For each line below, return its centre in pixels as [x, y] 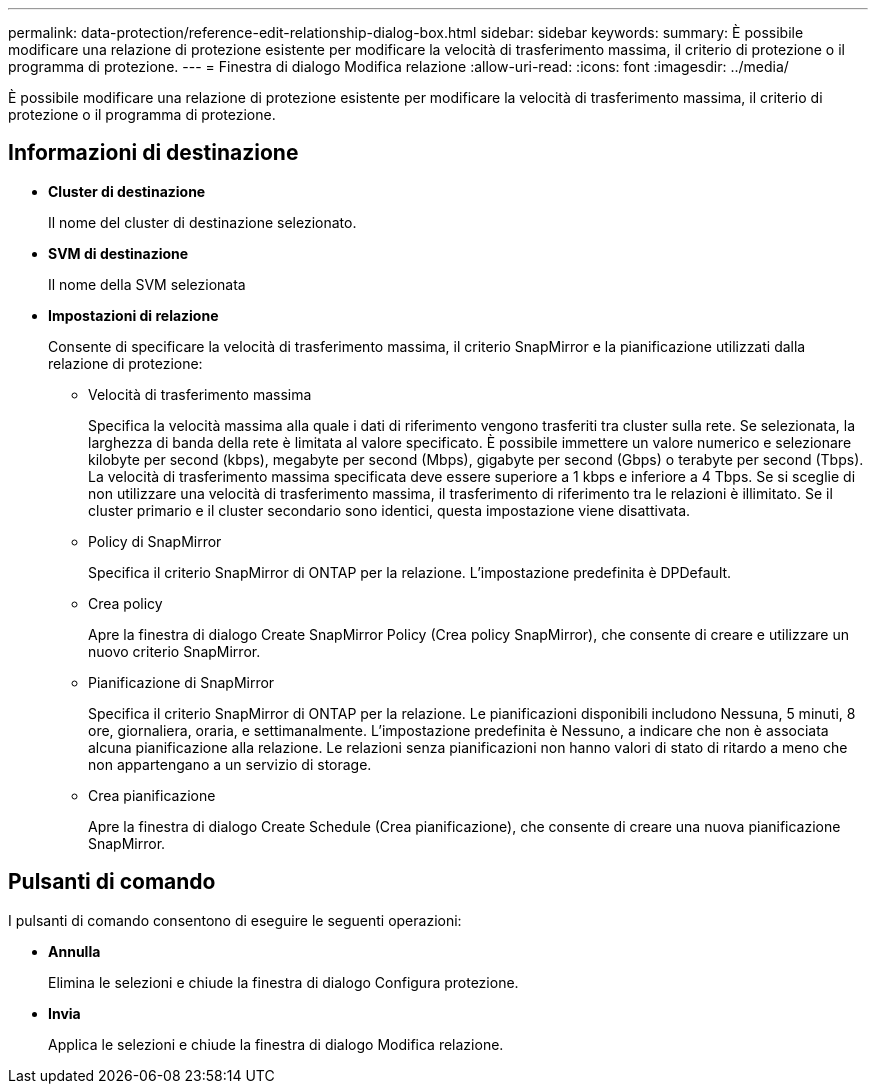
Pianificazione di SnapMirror [181, 682]
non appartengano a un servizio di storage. [230, 764]
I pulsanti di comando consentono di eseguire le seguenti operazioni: [235, 920]
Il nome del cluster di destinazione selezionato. [202, 222]
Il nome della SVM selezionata [147, 284]
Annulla [74, 951]
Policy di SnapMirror [155, 541]
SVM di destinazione [118, 253]
